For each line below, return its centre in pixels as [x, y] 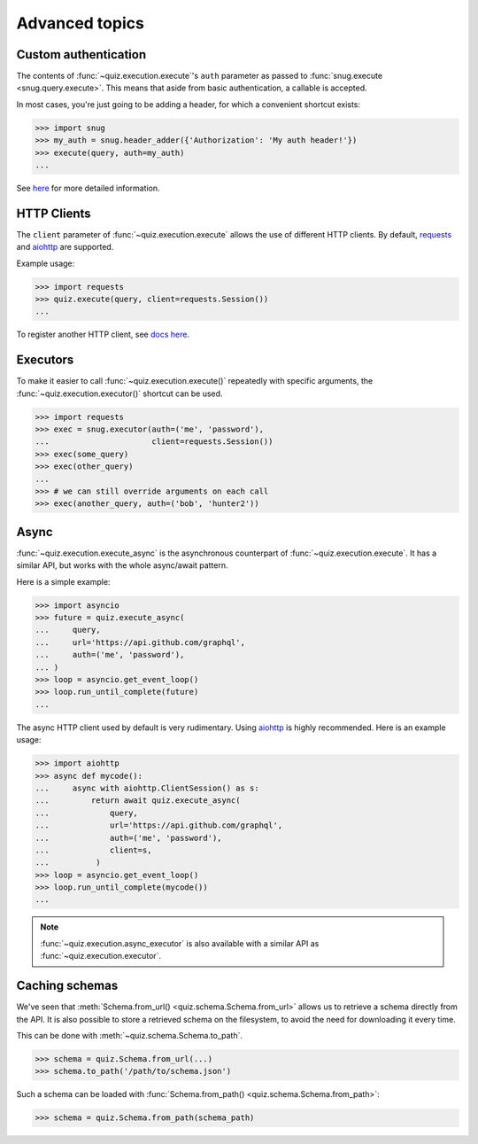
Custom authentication [81, 54]
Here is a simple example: [63, 581]
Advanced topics [81, 23]
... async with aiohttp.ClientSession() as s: [147, 788]
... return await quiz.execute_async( [138, 801]
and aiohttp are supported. [65, 247]
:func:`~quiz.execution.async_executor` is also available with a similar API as [180, 943]
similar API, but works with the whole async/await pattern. [122, 565]
